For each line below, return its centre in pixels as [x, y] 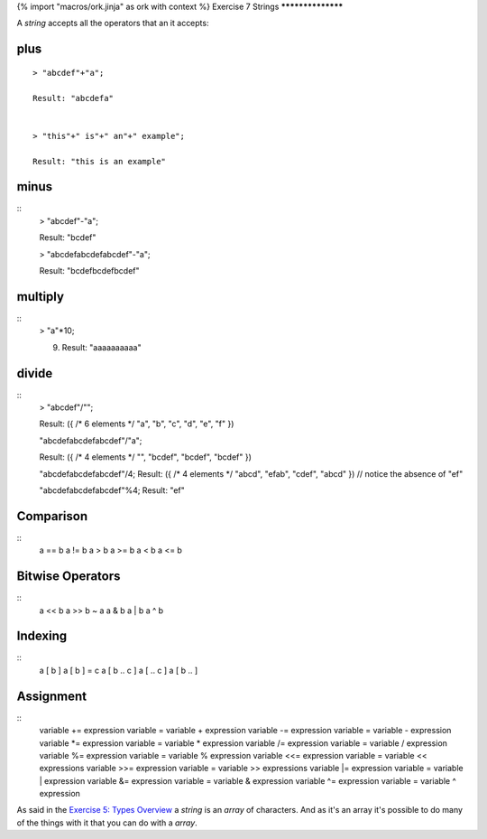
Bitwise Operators [69, 577]
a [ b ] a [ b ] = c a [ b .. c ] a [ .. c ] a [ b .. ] [119, 670]
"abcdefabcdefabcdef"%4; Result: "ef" [112, 490]
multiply [41, 297]
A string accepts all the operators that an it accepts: [113, 23]
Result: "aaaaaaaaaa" [101, 347]
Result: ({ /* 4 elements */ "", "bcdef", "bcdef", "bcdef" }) [146, 457]
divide [35, 373]
